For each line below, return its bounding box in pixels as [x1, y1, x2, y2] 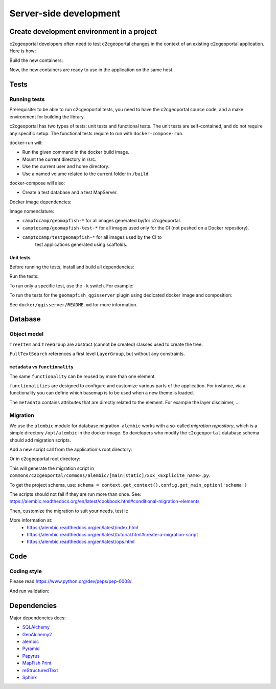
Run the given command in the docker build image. [22, 149, 130, 155]
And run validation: [9, 588, 50, 594]
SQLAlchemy [22, 624, 50, 630]
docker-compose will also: [9, 180, 65, 186]
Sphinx [22, 674, 37, 680]
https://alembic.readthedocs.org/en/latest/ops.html [27, 538, 135, 545]
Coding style [9, 568, 42, 575]
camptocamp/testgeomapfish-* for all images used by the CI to [22, 234, 162, 240]
